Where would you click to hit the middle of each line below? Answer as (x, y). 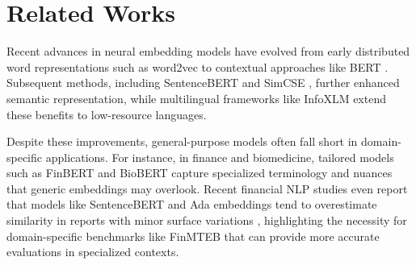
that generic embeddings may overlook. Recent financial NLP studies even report (207, 188)
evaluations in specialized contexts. (93, 252)
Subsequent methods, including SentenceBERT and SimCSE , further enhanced (203, 83)
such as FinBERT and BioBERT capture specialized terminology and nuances (200, 173)
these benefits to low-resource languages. (107, 114)
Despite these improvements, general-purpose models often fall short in (182, 141)
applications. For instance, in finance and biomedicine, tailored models (220, 157)
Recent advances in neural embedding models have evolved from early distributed (208, 51)
